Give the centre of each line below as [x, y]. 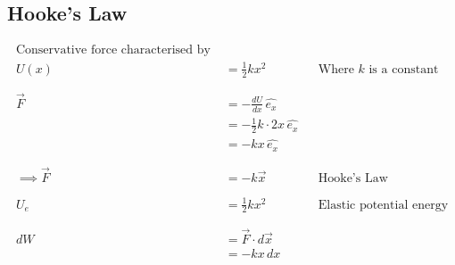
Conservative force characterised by [113, 50]
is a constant [404, 69]
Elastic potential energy [383, 205]
